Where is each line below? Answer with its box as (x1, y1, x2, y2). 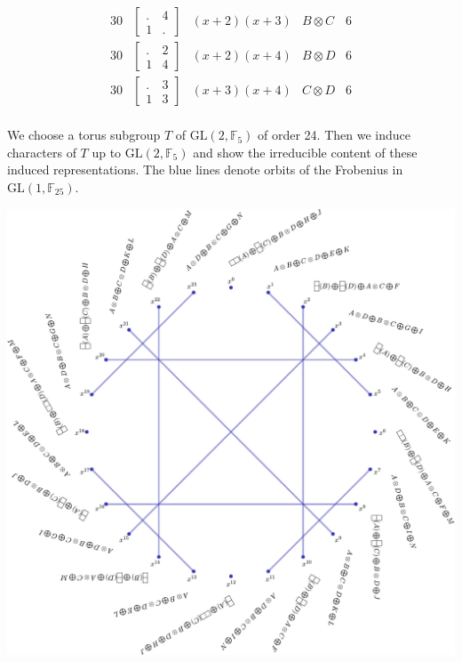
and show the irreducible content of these (193, 142, 418, 161)
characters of (7, 142, 76, 161)
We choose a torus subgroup (7, 125, 161, 144)
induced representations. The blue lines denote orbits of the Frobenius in (7, 160, 403, 179)
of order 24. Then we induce (258, 125, 410, 144)
